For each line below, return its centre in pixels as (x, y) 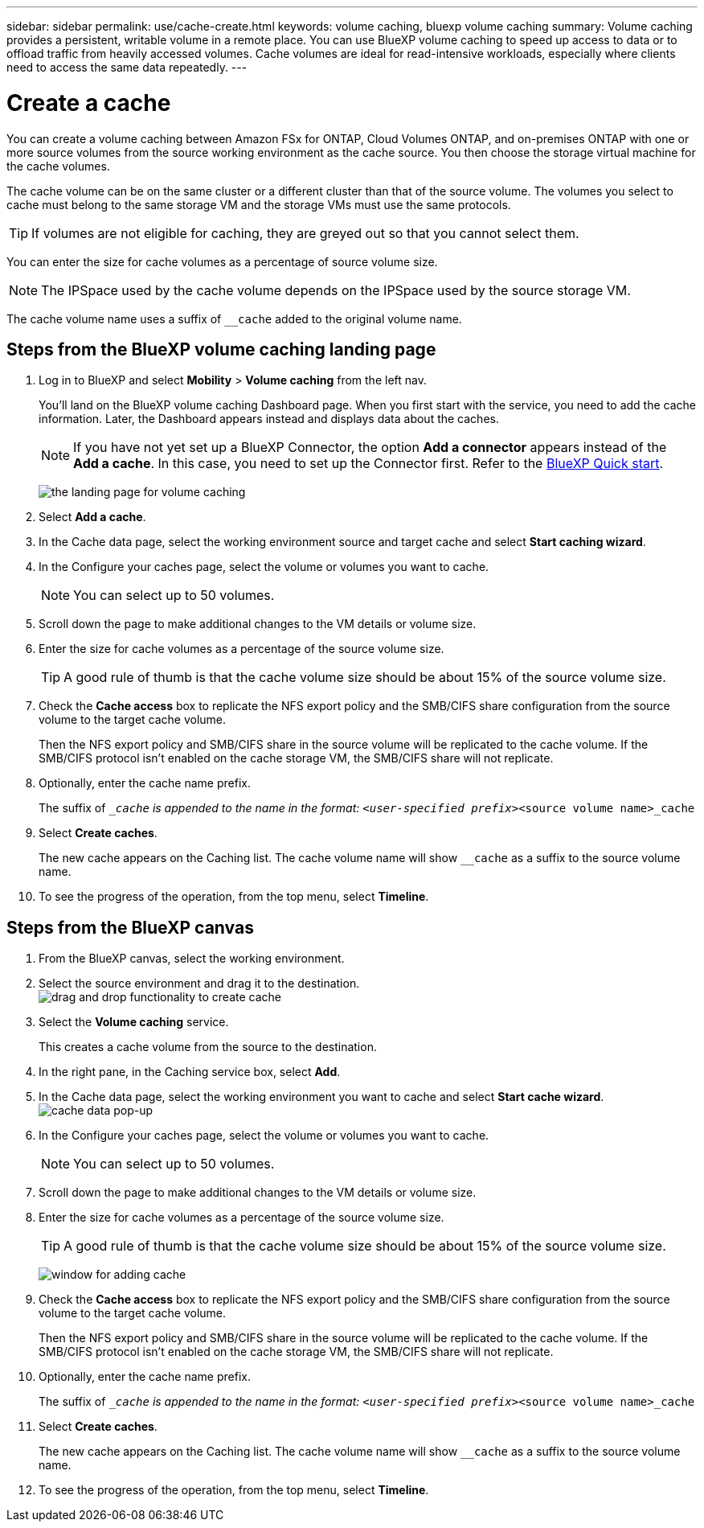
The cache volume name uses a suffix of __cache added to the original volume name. (234, 318)
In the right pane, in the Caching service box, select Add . (190, 1072)
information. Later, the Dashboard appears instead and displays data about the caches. (269, 419)
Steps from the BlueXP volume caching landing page (221, 349)
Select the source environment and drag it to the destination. (199, 984)
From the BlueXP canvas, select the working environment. (192, 959)
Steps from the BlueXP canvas (130, 927)
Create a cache (89, 103)
